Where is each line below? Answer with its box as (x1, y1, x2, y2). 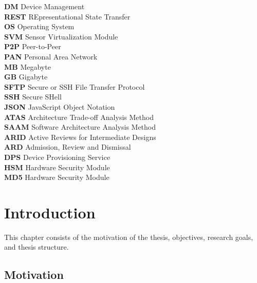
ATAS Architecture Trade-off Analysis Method (4, 111, 154, 122)
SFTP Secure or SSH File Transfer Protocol (4, 81, 145, 92)
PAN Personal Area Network (4, 51, 98, 62)
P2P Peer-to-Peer (4, 41, 61, 52)
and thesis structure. (4, 241, 69, 252)
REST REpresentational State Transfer (4, 11, 131, 22)
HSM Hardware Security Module (4, 161, 110, 172)
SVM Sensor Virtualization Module (4, 31, 118, 42)
